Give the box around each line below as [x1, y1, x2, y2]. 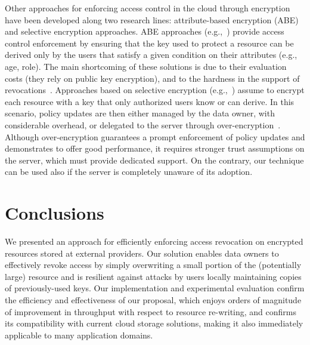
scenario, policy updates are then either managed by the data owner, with [5, 107, 275, 119]
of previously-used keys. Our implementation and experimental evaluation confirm [5, 282, 305, 294]
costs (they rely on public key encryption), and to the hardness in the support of [5, 72, 300, 84]
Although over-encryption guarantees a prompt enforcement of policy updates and [5, 130, 305, 143]
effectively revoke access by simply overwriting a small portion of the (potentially [5, 258, 302, 271]
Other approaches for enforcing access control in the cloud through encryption [5, 2, 290, 14]
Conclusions [5, 201, 104, 225]
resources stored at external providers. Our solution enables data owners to [5, 247, 279, 259]
